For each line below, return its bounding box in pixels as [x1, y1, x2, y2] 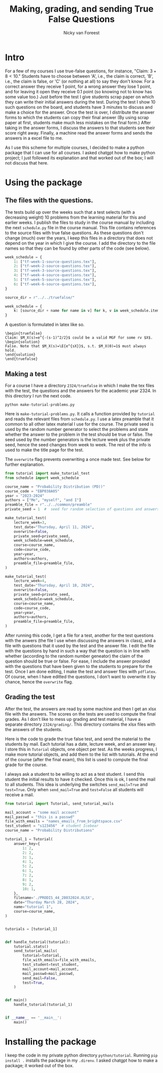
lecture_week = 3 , [14, 520, 47, 525]
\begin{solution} [5, 340, 40, 344]
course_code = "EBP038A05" [5, 489, 60, 494]
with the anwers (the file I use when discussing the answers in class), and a [5, 638, 156, 643]
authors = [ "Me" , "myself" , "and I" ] [5, 498, 81, 503]
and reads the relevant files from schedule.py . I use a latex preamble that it [5, 416, 154, 422]
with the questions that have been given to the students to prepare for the [5, 664, 153, 669]
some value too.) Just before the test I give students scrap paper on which [5, 94, 154, 100]
